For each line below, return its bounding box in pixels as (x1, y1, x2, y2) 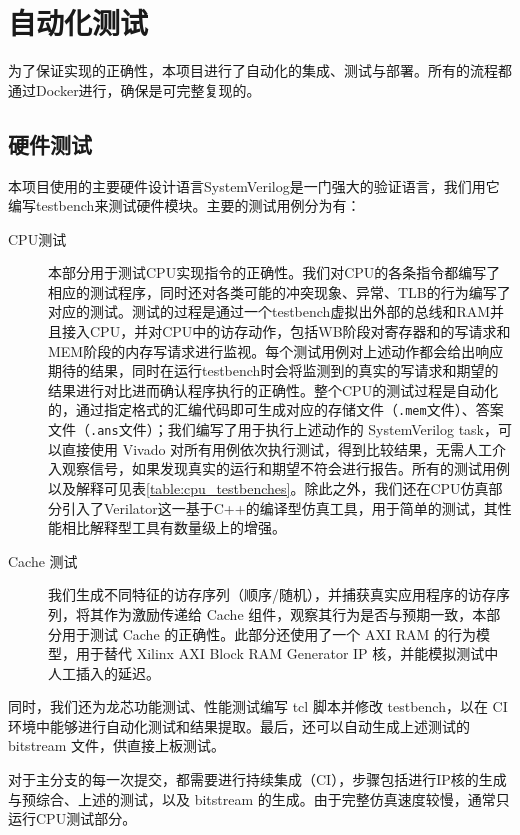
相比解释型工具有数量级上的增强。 (61, 517, 286, 538)
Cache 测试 (8, 550, 78, 571)
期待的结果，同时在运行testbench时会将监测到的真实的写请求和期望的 (48, 360, 499, 381)
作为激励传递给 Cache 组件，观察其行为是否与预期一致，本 (103, 603, 487, 624)
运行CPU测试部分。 (8, 808, 137, 829)
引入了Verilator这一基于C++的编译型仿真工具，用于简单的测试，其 (61, 497, 498, 518)
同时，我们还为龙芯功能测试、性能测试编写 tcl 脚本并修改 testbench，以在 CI (8, 696, 508, 717)
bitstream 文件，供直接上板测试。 (8, 735, 226, 756)
